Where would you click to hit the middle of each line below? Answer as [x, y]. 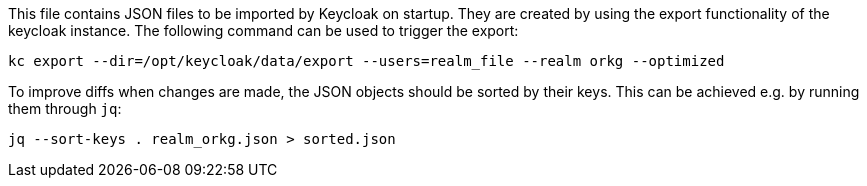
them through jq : [65, 108]
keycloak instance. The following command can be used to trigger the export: [263, 30]
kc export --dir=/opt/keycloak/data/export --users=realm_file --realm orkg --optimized [366, 61]
